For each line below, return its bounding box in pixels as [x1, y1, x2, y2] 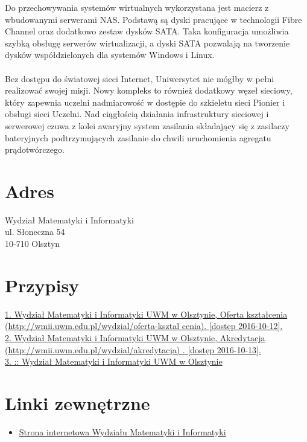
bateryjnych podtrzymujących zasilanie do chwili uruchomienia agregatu [5, 131, 271, 144]
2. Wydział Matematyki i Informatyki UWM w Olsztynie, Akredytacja [5, 331, 265, 344]
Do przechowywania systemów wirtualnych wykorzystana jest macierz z [5, 1, 269, 13]
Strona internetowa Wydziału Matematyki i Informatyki [19, 425, 226, 438]
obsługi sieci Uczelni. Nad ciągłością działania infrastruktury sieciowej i [5, 107, 269, 120]
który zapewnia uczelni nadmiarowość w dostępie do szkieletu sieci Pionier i [5, 95, 285, 108]
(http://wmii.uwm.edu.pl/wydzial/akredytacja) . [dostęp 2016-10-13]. [5, 343, 261, 356]
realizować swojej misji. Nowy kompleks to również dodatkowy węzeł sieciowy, [5, 84, 293, 97]
